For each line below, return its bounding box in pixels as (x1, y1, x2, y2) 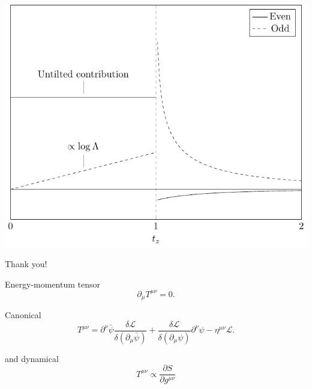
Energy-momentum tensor (5, 277, 101, 290)
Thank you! (5, 257, 47, 270)
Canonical (5, 309, 41, 321)
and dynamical (5, 352, 59, 364)
